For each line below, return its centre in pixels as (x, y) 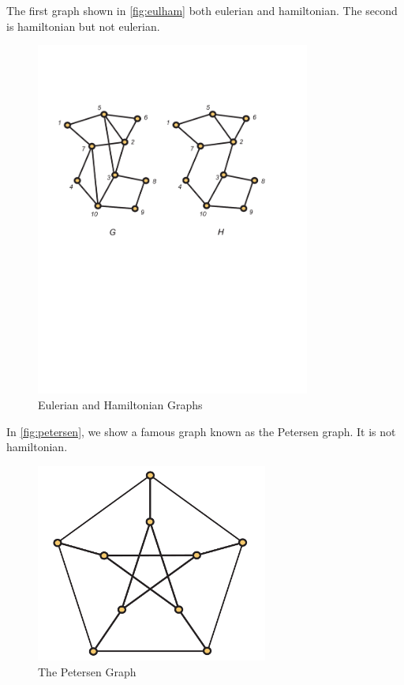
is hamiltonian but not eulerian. (83, 26)
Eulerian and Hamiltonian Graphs (120, 404)
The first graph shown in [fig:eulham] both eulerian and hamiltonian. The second (202, 10)
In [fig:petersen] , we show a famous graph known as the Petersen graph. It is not (201, 431)
